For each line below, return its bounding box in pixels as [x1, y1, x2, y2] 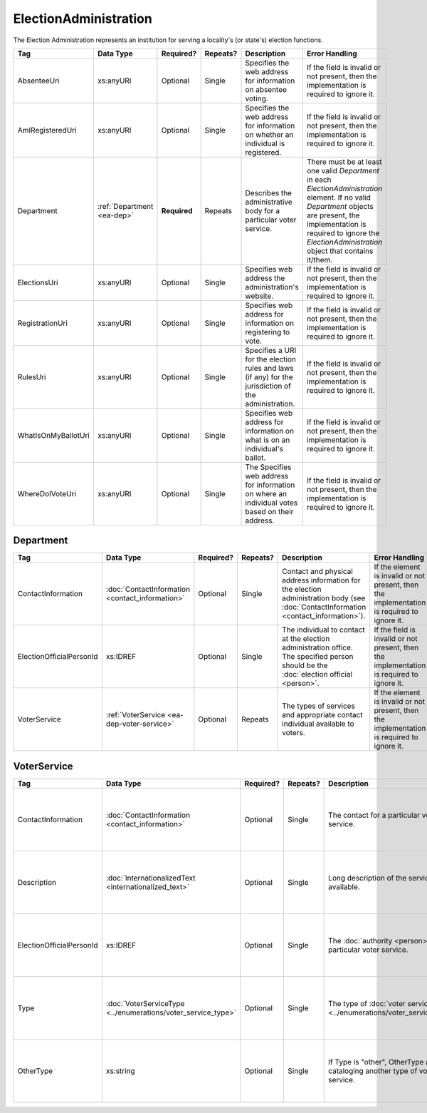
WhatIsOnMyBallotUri [17, 430, 90, 440]
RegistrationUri [17, 318, 68, 328]
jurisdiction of [245, 381, 292, 391]
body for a [245, 205, 280, 215]
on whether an [245, 129, 294, 139]
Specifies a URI [245, 345, 297, 355]
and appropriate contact [282, 710, 363, 720]
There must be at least [306, 157, 382, 167]
